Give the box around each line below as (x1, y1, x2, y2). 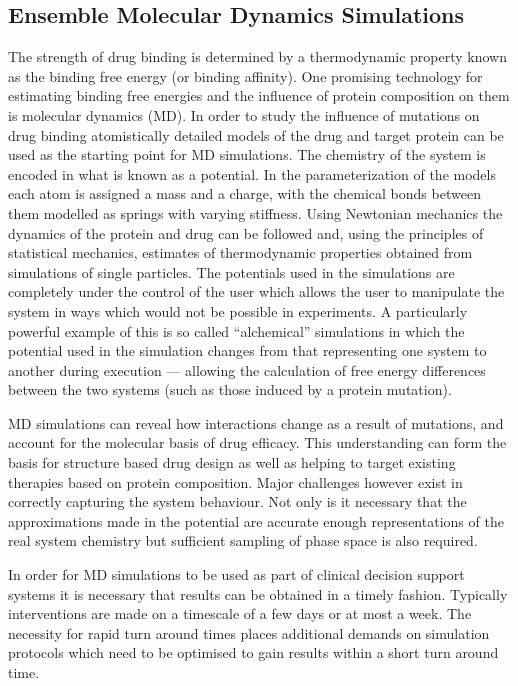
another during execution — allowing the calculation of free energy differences (8, 359, 486, 380)
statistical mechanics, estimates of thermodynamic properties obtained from (8, 242, 473, 263)
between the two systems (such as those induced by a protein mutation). (8, 379, 452, 400)
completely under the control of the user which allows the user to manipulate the (8, 281, 505, 302)
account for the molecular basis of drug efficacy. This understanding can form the (8, 432, 507, 453)
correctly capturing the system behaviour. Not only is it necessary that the (8, 491, 467, 512)
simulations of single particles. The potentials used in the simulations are (8, 261, 455, 282)
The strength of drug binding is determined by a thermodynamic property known (8, 46, 507, 67)
